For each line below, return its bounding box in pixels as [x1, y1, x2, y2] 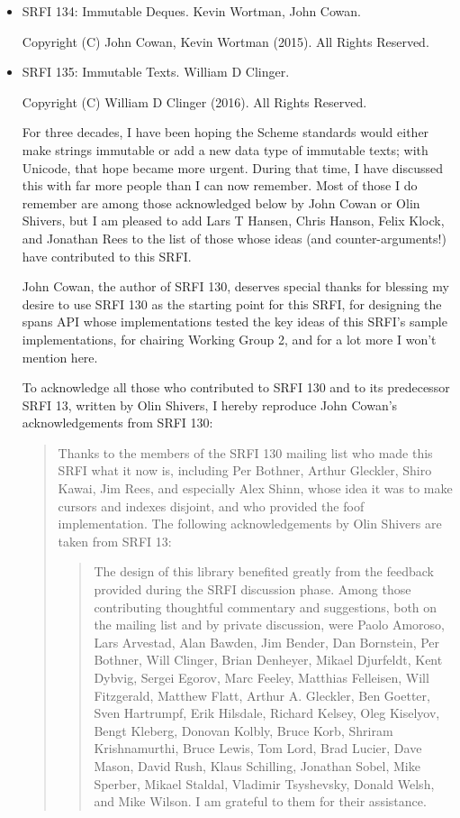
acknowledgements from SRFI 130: [22, 413, 213, 432]
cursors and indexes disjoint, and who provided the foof [58, 496, 365, 515]
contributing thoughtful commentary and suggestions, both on [94, 597, 437, 616]
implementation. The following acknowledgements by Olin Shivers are [58, 514, 442, 533]
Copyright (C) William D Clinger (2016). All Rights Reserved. [22, 92, 367, 111]
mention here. [22, 347, 98, 366]
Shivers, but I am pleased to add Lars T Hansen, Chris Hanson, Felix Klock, [22, 211, 445, 230]
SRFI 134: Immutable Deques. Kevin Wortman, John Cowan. [22, 2, 361, 20]
